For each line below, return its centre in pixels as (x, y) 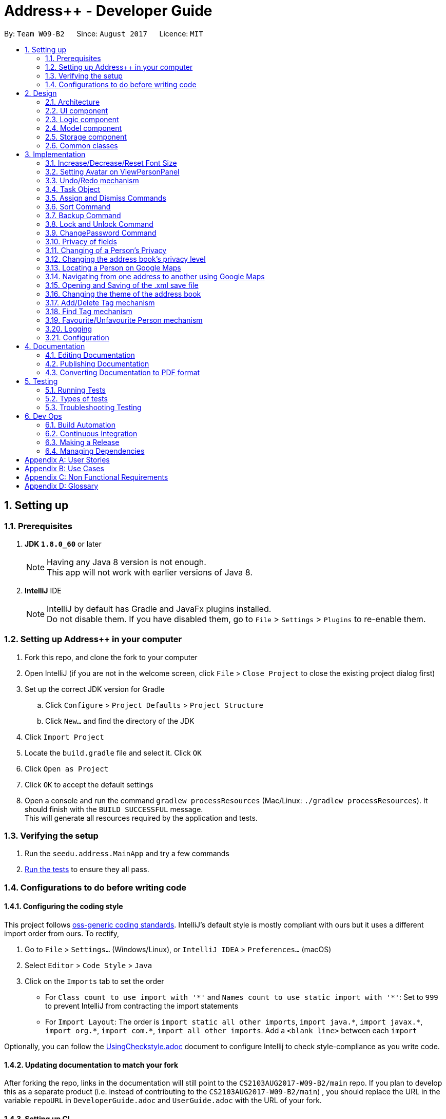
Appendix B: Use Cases (64, 468)
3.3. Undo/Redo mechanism (92, 180)
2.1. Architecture (73, 102)
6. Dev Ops (43, 416)
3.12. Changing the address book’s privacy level (125, 259)
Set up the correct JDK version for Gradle (95, 689)
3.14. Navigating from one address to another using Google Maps (155, 276)
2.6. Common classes (82, 145)
